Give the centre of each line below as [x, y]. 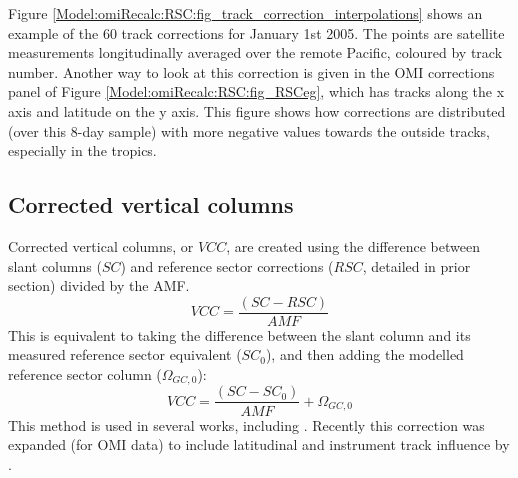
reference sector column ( [85, 373]
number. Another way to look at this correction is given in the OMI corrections [251, 71]
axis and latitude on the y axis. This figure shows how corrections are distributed [257, 110]
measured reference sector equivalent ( [125, 354]
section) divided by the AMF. [99, 285]
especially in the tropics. [82, 150]
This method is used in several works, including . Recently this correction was [246, 424]
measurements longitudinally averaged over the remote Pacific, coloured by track [255, 52]
